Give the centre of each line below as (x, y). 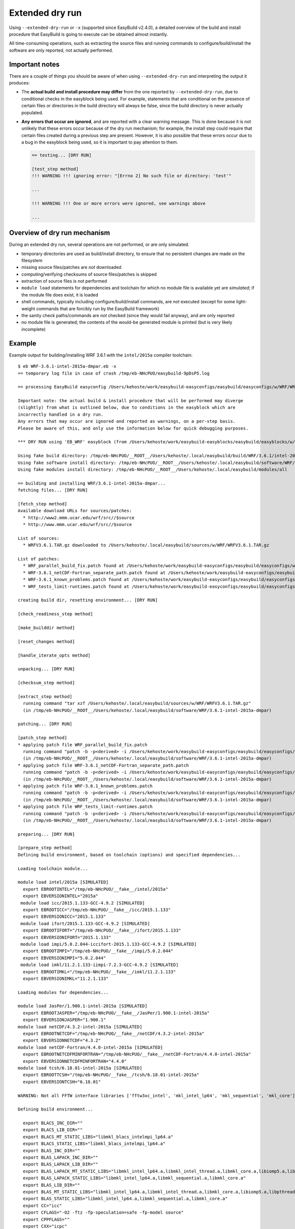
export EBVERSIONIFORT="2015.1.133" (67, 937)
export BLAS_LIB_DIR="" (52, 1185)
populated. (32, 113)
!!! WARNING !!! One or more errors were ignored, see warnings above (119, 203)
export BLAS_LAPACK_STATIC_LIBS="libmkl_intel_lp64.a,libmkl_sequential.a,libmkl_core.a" (134, 1178)
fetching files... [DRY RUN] (53, 490)
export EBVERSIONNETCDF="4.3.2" (62, 1040)
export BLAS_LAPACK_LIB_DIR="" (60, 1164)
